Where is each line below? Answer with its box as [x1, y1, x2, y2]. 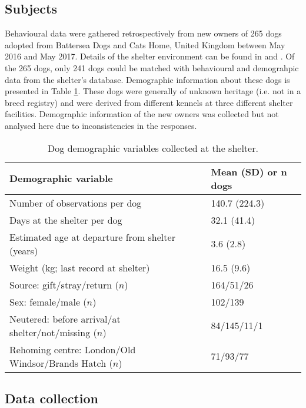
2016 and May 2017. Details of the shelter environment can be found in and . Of [5, 50, 295, 62]
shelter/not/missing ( [9, 325, 97, 339]
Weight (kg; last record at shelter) [9, 260, 150, 274]
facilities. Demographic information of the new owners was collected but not [5, 108, 279, 120]
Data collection [5, 389, 99, 407]
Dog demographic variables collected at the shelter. [48, 141, 258, 155]
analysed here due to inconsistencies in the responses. [5, 119, 197, 131]
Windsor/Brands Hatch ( [9, 356, 113, 370]
